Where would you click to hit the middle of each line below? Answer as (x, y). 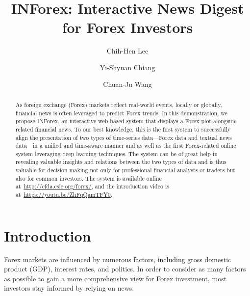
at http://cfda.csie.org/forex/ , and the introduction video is (92, 186)
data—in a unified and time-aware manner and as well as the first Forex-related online (126, 146)
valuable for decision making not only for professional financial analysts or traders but (125, 170)
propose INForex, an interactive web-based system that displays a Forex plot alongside (126, 121)
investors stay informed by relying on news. (69, 288)
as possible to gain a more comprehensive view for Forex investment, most (115, 278)
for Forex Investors (127, 27)
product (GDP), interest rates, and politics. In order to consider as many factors (125, 269)
